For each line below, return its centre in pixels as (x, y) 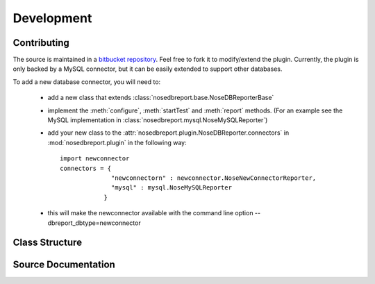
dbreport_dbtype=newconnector (94, 223)
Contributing (41, 43)
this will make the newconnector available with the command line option (150, 213)
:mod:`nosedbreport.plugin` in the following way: (117, 142)
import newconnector (95, 159)
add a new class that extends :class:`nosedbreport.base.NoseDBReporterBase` (161, 98)
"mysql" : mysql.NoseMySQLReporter (172, 188)
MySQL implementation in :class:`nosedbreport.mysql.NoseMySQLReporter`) (158, 120)
